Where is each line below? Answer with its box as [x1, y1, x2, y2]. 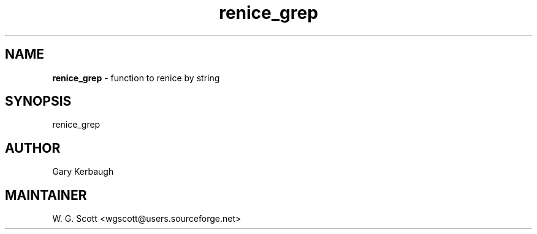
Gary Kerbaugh [52, 166, 114, 177]
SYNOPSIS [5, 93, 72, 109]
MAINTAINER [5, 187, 87, 203]
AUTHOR [5, 140, 61, 156]
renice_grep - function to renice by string [52, 72, 220, 83]
